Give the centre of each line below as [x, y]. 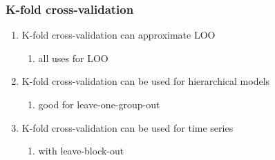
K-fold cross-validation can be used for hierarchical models [146, 81]
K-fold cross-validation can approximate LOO [118, 35]
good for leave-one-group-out [99, 104]
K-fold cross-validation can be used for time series [127, 127]
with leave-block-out [81, 151]
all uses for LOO [73, 58]
